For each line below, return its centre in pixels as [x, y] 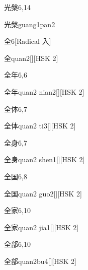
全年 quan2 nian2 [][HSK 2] [44, 91]
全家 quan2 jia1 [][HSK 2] [41, 227]
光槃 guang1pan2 [30, 24]
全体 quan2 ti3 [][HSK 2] [40, 126]
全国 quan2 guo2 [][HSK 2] [43, 193]
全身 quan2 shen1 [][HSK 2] [45, 159]
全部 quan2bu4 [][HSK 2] [40, 261]
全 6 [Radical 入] [28, 41]
